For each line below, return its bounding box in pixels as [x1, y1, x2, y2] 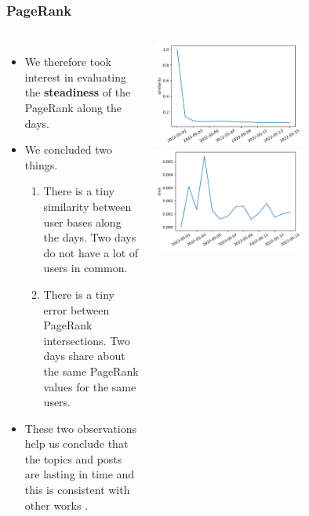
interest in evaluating [24, 68, 127, 85]
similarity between [43, 198, 132, 214]
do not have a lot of [43, 244, 139, 260]
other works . [24, 496, 89, 513]
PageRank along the [24, 100, 122, 115]
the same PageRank [43, 362, 139, 379]
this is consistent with [24, 481, 130, 498]
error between [43, 301, 110, 318]
